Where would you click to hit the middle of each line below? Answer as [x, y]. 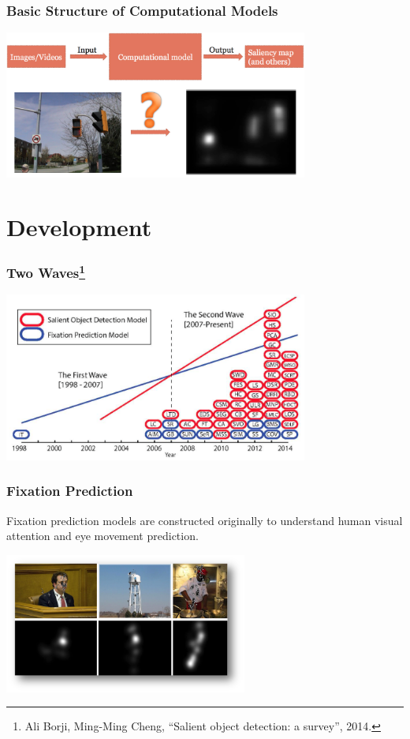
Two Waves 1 [46, 271]
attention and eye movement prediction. [102, 536]
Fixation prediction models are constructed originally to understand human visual [205, 520]
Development [79, 227]
